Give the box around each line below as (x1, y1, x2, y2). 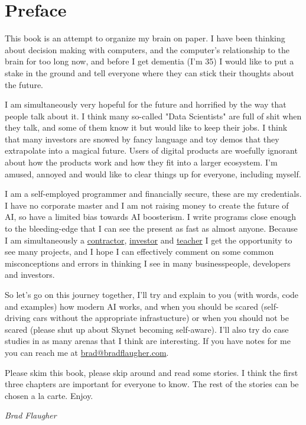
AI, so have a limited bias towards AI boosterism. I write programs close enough (5, 210, 297, 223)
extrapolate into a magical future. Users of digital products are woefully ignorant (5, 144, 298, 157)
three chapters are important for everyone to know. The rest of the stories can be (5, 378, 299, 390)
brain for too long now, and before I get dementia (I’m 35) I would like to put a (5, 55, 294, 67)
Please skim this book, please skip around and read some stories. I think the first (5, 366, 298, 378)
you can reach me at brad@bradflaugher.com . (5, 346, 169, 358)
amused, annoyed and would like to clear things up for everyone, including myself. (5, 167, 301, 180)
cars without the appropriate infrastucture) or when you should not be (32, 312, 289, 324)
